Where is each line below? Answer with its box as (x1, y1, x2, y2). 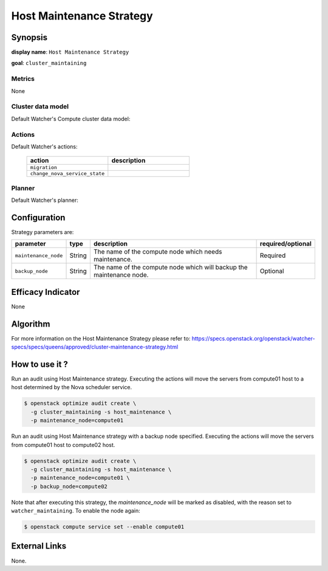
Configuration (11, 212, 66, 223)
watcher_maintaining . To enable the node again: (11, 507, 141, 514)
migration (30, 164, 58, 171)
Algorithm (11, 319, 50, 329)
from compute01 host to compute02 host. (11, 441, 115, 448)
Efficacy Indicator (11, 286, 80, 297)
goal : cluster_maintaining (11, 60, 87, 67)
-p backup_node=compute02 (30, 483, 108, 490)
